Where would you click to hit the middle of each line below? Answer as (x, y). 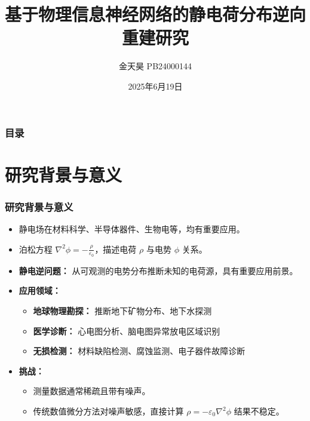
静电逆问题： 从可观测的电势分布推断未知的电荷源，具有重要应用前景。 (158, 270)
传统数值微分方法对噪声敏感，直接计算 (108, 411)
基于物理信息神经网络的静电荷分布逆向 (156, 14)
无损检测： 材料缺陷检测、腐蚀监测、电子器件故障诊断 (139, 351)
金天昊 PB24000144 (155, 66)
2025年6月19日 (155, 86)
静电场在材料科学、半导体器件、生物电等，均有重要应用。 (132, 229)
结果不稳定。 (259, 411)
